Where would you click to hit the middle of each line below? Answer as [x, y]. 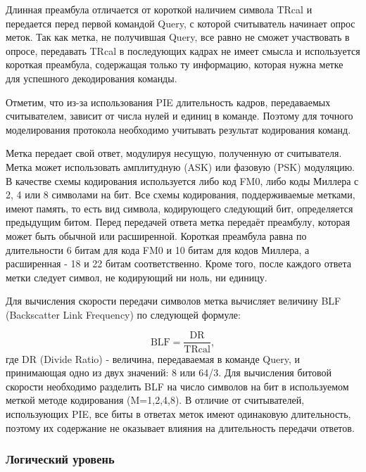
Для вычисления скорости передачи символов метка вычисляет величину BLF [173, 301]
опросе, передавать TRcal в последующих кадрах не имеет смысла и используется [183, 50]
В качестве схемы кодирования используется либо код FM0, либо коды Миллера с [182, 180]
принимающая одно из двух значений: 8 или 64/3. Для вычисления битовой [169, 372]
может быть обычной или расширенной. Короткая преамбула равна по [156, 235]
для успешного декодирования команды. [91, 78]
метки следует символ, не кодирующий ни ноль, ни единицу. [137, 277]
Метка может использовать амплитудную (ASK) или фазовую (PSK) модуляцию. [180, 166]
